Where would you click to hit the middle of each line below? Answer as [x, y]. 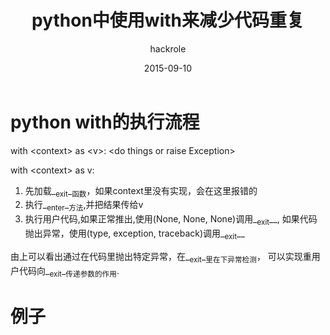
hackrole [168, 48]
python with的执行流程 [105, 122]
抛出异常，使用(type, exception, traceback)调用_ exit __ [134, 234]
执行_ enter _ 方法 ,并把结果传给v [84, 206]
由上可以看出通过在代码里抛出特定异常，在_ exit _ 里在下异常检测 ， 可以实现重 [161, 257]
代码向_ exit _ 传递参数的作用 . [69, 271]
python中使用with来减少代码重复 [168, 20]
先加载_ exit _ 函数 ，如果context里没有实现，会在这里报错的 [141, 191]
